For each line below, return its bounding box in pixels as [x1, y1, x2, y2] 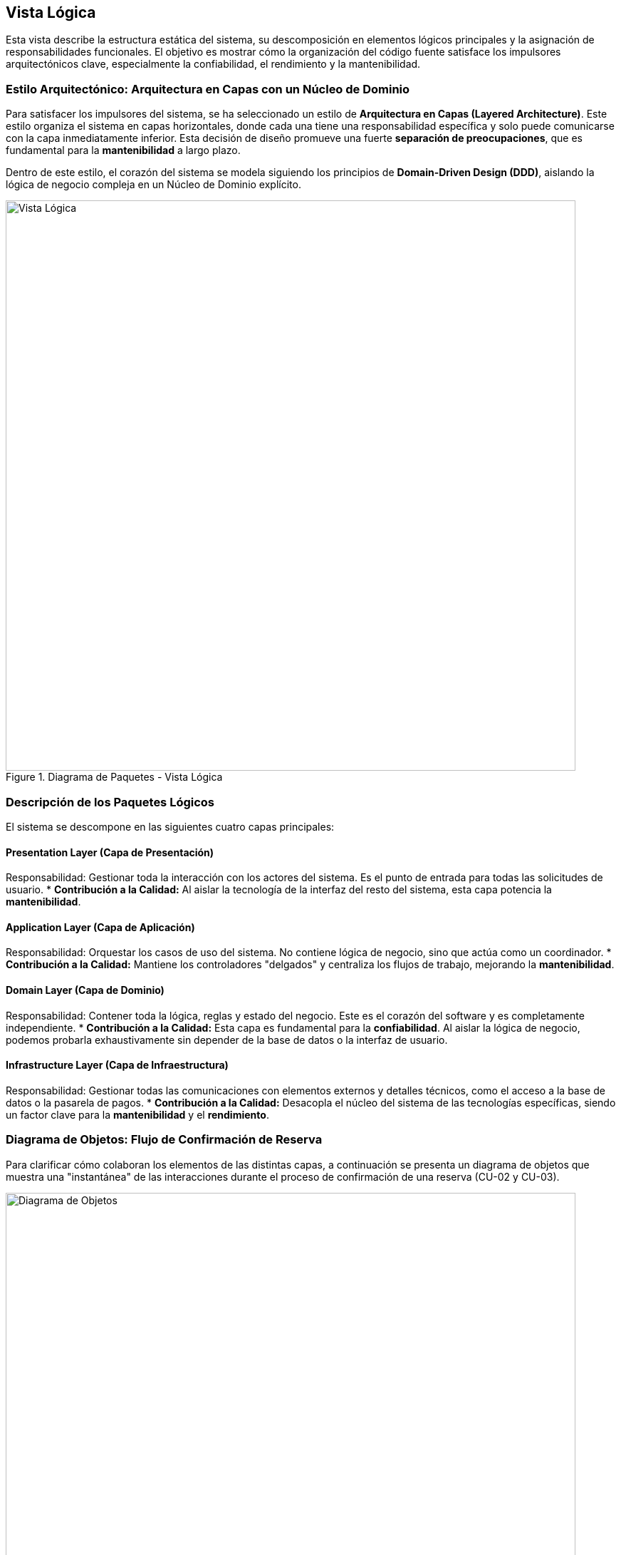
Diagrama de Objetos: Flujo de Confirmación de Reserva [6, 1132, 323, 1147]
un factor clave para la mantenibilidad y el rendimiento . [6, 1108, 269, 1121]
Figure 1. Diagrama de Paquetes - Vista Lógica [6, 771, 223, 784]
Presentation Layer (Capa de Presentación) [6, 846, 214, 858]
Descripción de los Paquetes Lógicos [6, 794, 215, 809]
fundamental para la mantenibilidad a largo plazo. [6, 144, 241, 157]
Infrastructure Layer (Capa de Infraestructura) [6, 1059, 229, 1072]
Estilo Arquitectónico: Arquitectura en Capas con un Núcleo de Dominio [6, 81, 410, 96]
